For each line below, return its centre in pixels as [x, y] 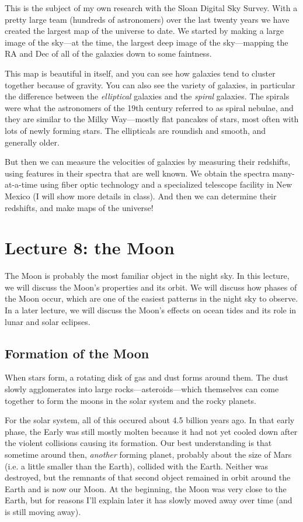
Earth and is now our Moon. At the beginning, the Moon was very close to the [146, 488]
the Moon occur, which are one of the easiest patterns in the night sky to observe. [151, 298]
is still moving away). [43, 511]
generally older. [32, 142]
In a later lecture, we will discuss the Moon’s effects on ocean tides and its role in [151, 310]
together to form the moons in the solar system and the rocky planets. [131, 400]
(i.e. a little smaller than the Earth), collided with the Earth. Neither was [137, 466]
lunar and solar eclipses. [48, 321]
